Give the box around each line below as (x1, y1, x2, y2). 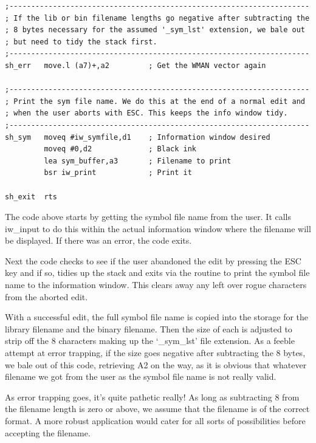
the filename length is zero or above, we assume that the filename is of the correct (5, 402, 310, 415)
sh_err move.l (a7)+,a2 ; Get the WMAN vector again (5, 61, 266, 70)
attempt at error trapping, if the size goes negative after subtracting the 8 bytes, (5, 346, 306, 359)
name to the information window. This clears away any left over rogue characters (5, 278, 307, 291)
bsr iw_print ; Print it (44, 168, 192, 177)
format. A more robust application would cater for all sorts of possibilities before (5, 414, 306, 427)
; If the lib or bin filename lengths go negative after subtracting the (5, 13, 310, 22)
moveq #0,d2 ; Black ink (44, 145, 196, 154)
